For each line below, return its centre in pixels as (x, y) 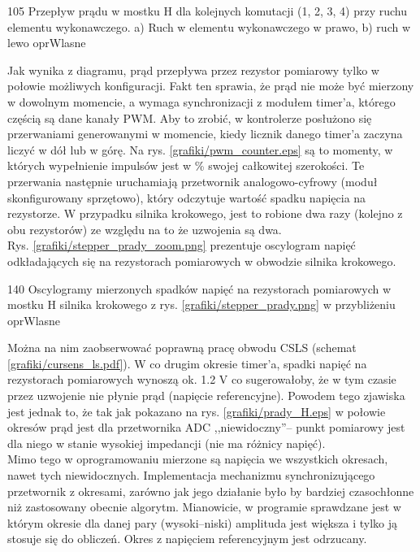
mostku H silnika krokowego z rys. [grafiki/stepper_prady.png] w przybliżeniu (201, 304)
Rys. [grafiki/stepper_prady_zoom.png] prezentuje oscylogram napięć (182, 245)
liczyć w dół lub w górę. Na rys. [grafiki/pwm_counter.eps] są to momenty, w (200, 149)
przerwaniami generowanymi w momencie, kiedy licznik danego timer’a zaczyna (205, 134)
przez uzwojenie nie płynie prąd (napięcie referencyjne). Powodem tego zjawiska (206, 396)
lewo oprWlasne (47, 43)
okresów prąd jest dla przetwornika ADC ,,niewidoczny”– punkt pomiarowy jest (206, 427)
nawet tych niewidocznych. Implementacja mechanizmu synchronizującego (191, 475)
